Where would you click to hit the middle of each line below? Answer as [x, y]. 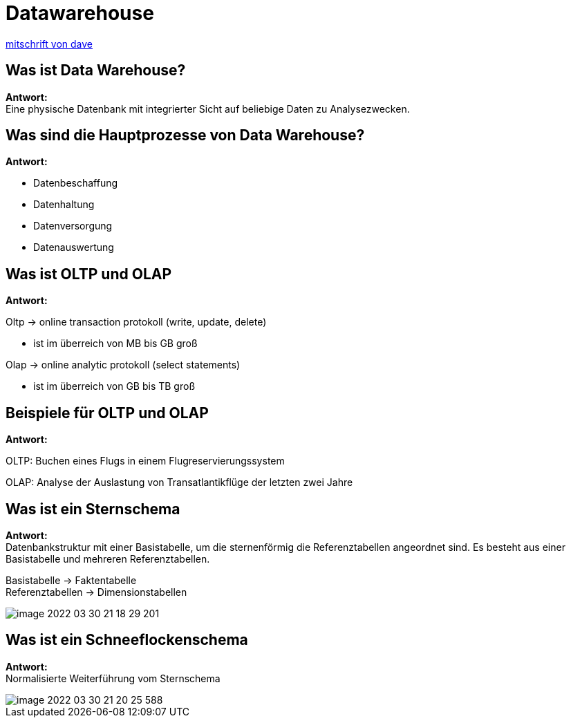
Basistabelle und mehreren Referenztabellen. [108, 558]
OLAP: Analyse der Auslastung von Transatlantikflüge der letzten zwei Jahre [179, 482]
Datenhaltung [64, 205]
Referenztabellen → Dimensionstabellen [96, 592]
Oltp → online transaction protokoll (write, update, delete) [136, 322]
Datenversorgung [73, 226]
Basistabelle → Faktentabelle [71, 580]
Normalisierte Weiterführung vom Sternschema [113, 678]
